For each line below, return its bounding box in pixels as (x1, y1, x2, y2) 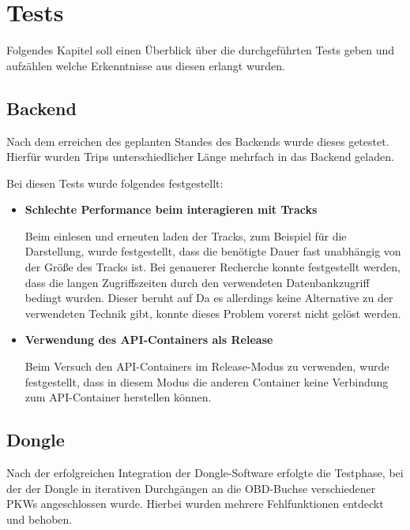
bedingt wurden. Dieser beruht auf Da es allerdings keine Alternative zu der (24, 289, 393, 306)
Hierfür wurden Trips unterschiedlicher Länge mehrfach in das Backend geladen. (6, 148, 394, 165)
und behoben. (6, 510, 73, 527)
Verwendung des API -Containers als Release (24, 331, 273, 348)
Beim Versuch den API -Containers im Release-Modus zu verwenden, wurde (24, 358, 389, 375)
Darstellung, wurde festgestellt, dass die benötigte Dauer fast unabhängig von (24, 243, 401, 259)
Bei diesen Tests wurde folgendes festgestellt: (6, 174, 224, 191)
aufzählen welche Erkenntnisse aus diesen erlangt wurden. (6, 57, 285, 73)
